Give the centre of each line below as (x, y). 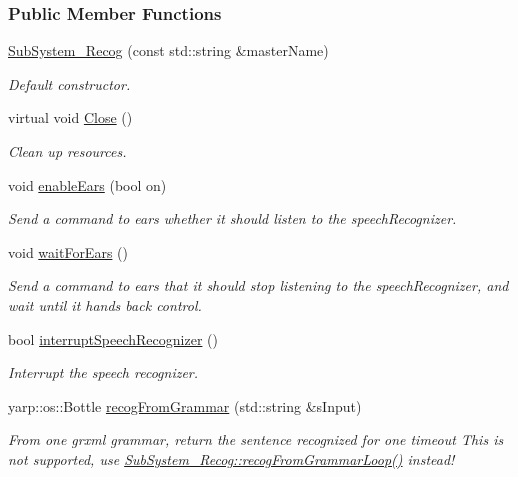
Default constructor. (69, 83)
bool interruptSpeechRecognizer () (113, 338)
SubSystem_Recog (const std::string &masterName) (168, 50)
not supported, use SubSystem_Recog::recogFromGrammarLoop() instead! (231, 458)
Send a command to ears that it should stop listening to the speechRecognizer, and (258, 285)
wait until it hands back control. (105, 304)
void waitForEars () (68, 251)
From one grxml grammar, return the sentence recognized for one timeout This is (256, 439)
